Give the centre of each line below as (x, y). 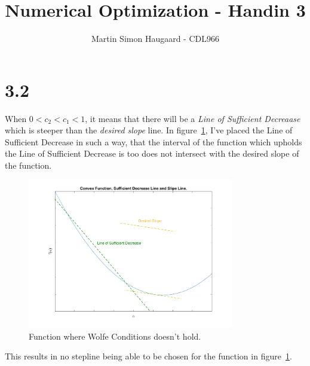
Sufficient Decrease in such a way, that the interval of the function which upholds (154, 141)
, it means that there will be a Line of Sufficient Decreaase (193, 118)
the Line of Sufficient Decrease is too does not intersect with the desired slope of (152, 153)
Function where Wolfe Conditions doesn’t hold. (115, 336)
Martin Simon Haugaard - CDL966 (155, 39)
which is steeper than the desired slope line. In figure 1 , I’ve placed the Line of (149, 130)
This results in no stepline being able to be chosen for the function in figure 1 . (148, 356)
